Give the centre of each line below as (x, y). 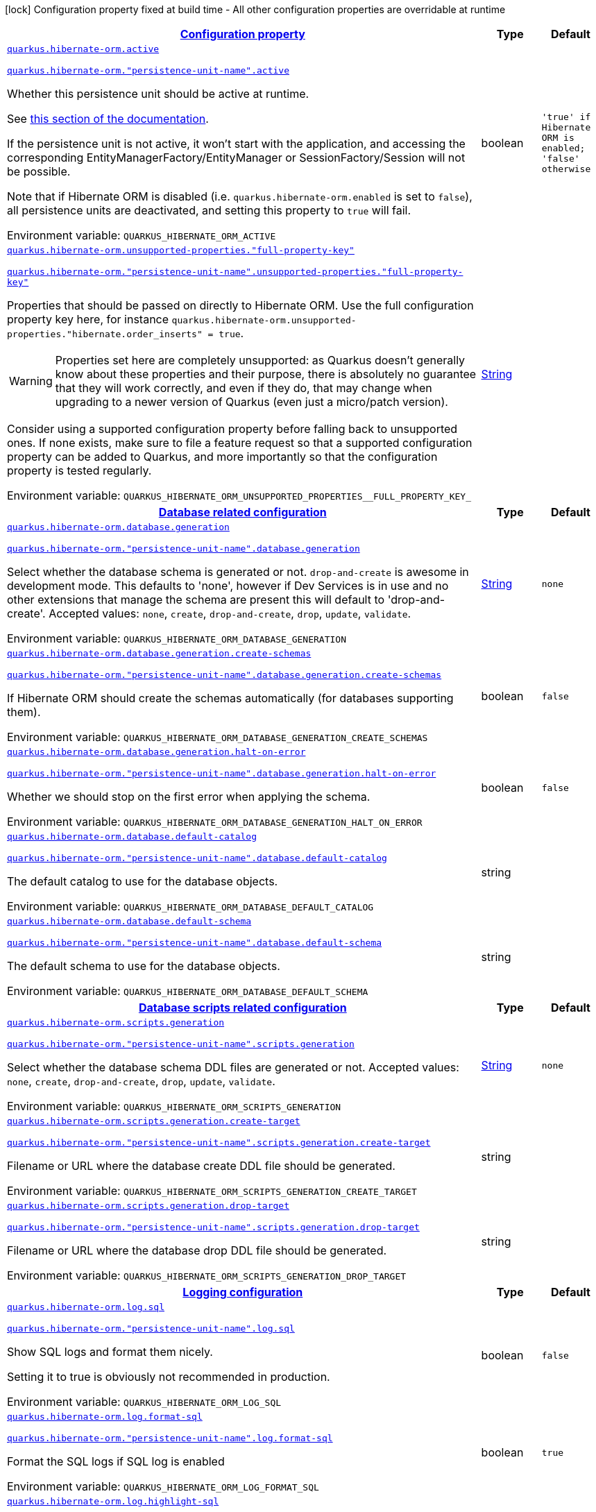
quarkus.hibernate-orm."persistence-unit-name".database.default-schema (195, 943)
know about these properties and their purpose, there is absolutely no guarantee (266, 374)
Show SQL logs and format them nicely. (110, 1352)
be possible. (39, 171)
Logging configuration (243, 1292)
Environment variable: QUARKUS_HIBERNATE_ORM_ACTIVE (142, 235)
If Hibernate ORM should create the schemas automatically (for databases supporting (230, 698)
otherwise (566, 169)
